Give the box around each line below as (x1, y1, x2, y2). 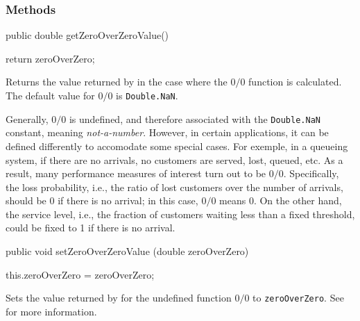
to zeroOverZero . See (252, 290, 344, 305)
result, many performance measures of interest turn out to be (6, 166, 266, 181)
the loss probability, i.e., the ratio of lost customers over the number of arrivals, (6, 179, 343, 194)
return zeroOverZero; (6, 51, 95, 65)
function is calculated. (248, 74, 342, 89)
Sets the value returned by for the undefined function (6, 290, 232, 305)
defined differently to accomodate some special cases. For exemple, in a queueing (6, 138, 348, 153)
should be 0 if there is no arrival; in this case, (6, 193, 198, 208)
